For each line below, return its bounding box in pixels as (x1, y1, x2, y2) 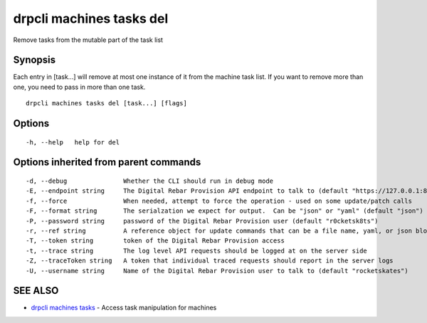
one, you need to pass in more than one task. (13, 83, 146, 91)
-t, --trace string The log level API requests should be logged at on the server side (26, 246, 368, 255)
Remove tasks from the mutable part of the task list (13, 36, 164, 44)
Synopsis (13, 54, 56, 66)
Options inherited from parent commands (13, 157, 201, 169)
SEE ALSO (13, 285, 59, 297)
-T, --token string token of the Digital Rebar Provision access (26, 237, 285, 245)
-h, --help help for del (26, 138, 120, 146)
